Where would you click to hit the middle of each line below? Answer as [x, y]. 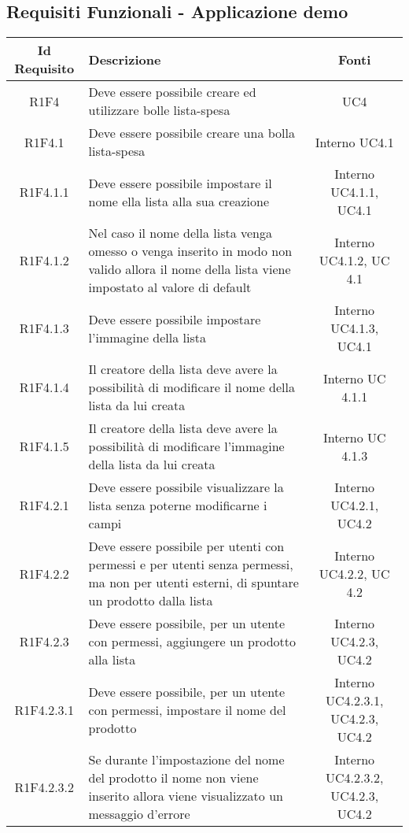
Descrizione [125, 59]
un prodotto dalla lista [151, 601]
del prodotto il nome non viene [173, 778]
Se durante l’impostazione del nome [186, 760]
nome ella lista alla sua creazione [179, 201]
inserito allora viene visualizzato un [186, 796]
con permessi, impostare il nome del [187, 709]
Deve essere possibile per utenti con [186, 546]
